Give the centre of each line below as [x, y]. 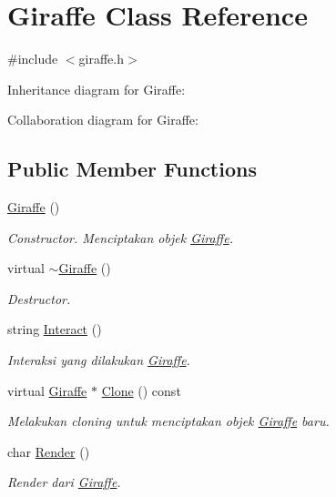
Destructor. [39, 298]
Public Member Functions [132, 169]
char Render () [49, 451]
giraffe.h [101, 59]
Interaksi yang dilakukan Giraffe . [99, 360]
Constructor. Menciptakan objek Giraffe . [120, 237]
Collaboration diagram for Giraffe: [103, 120]
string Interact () [55, 329]
